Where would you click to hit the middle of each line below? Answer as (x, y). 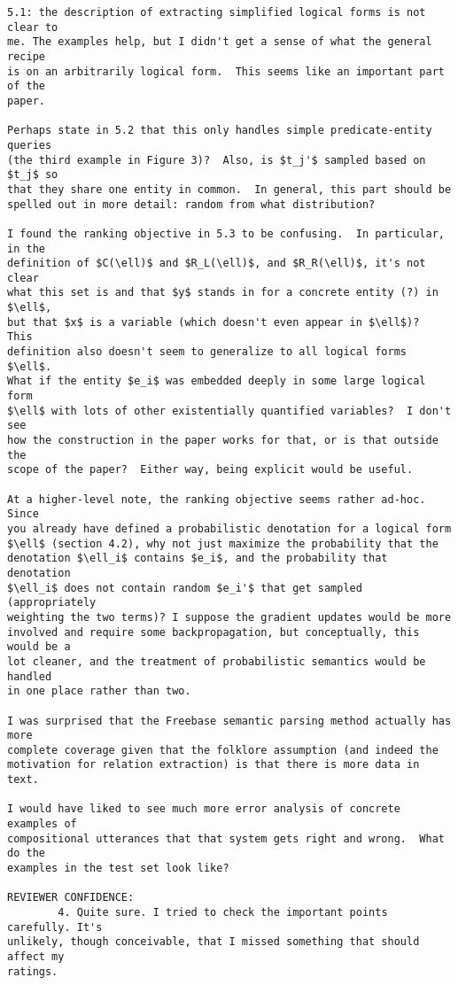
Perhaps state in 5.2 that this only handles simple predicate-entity (220, 131)
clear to (33, 27)
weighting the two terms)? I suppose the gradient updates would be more (229, 617)
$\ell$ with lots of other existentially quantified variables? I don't (229, 411)
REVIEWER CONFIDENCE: (71, 898)
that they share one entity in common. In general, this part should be (229, 189)
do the (26, 853)
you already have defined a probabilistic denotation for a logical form (229, 528)
